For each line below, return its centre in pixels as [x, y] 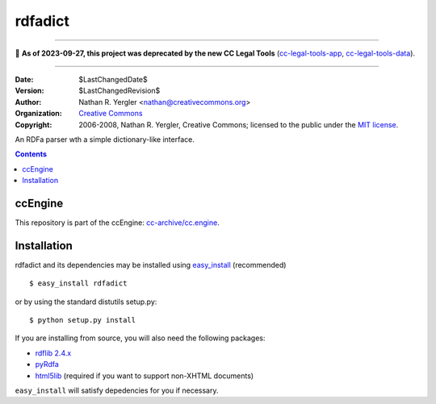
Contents [31, 154]
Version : [29, 91]
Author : [28, 102]
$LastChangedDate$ [113, 79]
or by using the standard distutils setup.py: [86, 302]
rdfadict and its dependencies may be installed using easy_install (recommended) [151, 264]
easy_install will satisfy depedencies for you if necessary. [117, 390]
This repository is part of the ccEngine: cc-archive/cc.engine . [117, 223]
